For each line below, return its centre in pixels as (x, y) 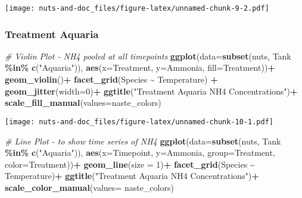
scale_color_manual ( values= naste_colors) (89, 187)
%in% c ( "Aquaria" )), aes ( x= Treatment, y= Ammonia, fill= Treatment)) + (140, 67)
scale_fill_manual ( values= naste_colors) (83, 103)
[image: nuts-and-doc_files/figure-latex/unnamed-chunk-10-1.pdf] (139, 122)
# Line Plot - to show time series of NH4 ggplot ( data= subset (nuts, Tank (143, 141)
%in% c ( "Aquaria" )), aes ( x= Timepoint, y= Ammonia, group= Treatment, (140, 153)
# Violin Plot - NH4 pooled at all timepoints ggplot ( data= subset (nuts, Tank (148, 56)
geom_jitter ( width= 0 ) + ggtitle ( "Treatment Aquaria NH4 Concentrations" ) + (151, 91)
